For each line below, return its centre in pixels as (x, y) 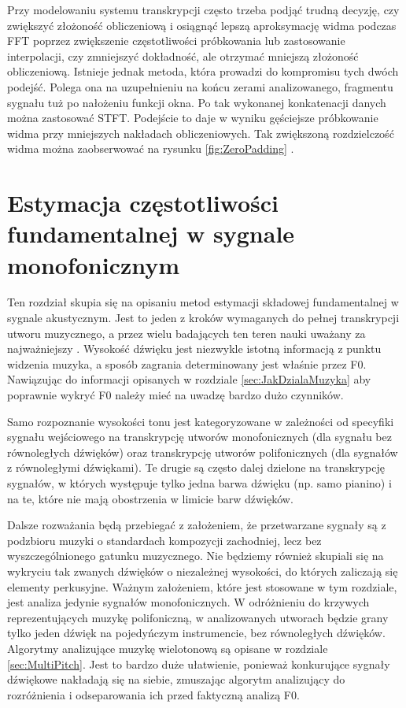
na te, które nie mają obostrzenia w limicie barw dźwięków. (150, 498)
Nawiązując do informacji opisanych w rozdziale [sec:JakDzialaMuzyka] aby (189, 379)
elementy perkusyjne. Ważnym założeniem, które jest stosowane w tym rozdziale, (202, 586)
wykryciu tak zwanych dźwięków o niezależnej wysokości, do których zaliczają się (203, 571)
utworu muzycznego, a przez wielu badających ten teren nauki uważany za (186, 333)
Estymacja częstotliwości (143, 203)
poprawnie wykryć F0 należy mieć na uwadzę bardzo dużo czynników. (175, 395)
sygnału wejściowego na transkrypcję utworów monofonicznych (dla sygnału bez (199, 437)
